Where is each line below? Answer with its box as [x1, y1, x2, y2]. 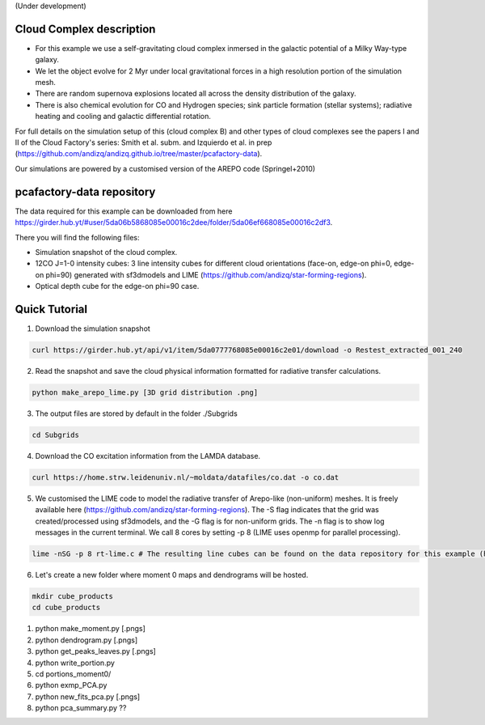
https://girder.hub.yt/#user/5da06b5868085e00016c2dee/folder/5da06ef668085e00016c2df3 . [15, 218, 333, 227]
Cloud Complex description [15, 22, 156, 36]
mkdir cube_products [32, 591, 113, 600]
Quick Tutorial [15, 302, 88, 316]
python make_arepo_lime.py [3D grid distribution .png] [32, 388, 259, 396]
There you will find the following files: [15, 232, 140, 242]
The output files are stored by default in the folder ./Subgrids [35, 409, 238, 418]
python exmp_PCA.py [35, 680, 108, 690]
